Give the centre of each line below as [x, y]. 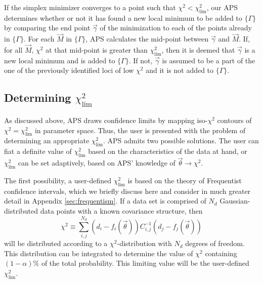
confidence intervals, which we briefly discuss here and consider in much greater [127, 191]
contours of [234, 120]
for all [13, 50]
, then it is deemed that [198, 50]
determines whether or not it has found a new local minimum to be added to [123, 17]
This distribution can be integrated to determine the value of [99, 253]
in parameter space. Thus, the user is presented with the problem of [140, 130]
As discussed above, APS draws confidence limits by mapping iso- [106, 120]
